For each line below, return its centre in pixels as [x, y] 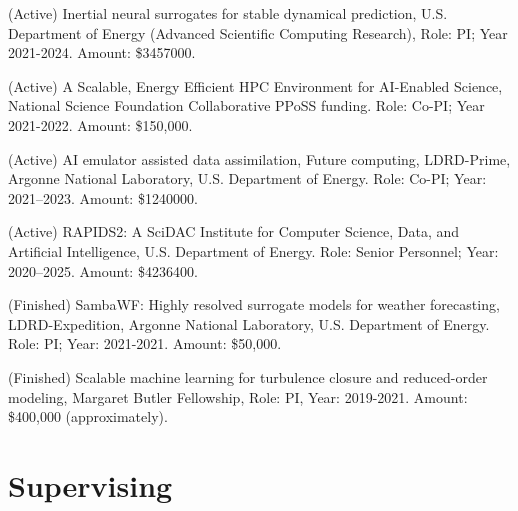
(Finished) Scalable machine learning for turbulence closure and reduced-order [248, 376]
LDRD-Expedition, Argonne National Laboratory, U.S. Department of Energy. [249, 323]
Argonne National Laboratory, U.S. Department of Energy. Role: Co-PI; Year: [247, 178]
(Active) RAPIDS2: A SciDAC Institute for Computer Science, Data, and [234, 231]
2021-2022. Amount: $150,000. [100, 124]
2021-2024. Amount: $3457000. [102, 52]
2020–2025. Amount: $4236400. [103, 270]
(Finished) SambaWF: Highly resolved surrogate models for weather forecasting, [254, 304]
